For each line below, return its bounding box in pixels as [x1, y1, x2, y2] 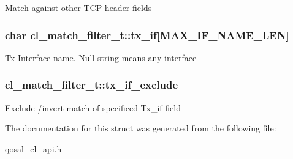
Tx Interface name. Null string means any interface [5, 51, 197, 64]
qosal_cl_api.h [5, 142, 62, 155]
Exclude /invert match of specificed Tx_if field [5, 101, 181, 114]
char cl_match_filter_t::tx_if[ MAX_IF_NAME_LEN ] [5, 27, 289, 42]
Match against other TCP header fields [5, 1, 152, 13]
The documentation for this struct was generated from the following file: [5, 122, 276, 135]
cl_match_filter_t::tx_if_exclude [5, 77, 178, 92]
